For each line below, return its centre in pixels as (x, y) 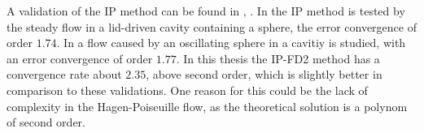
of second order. (46, 122)
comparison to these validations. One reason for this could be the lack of (187, 90)
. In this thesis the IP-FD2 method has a (278, 58)
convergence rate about (64, 74)
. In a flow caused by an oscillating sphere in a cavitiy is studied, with (231, 43)
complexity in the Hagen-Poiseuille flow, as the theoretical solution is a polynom (207, 106)
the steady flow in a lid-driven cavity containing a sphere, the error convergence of (212, 26)
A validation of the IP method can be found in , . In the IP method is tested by (206, 11)
